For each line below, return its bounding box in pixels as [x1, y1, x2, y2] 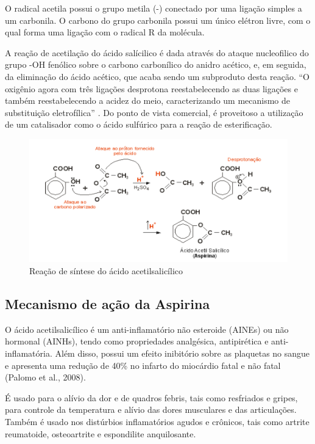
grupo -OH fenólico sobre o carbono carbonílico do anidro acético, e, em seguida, [5, 58, 306, 71]
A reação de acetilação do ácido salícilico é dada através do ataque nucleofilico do [5, 46, 309, 59]
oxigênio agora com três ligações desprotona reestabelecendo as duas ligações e [5, 82, 298, 95]
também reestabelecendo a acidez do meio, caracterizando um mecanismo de [5, 94, 291, 107]
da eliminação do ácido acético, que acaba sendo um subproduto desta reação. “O [5, 70, 310, 82]
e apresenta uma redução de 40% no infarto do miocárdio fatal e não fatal [5, 358, 281, 371]
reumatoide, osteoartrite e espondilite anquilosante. [5, 427, 196, 440]
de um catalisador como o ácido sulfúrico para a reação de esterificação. [5, 118, 272, 131]
